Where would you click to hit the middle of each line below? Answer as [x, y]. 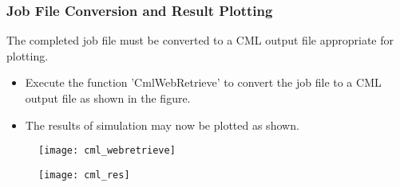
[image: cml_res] [84, 175]
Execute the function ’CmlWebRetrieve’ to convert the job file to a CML [203, 82]
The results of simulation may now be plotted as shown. [162, 125]
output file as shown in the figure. [108, 98]
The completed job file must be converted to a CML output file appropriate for [200, 40]
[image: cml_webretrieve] [107, 151]
